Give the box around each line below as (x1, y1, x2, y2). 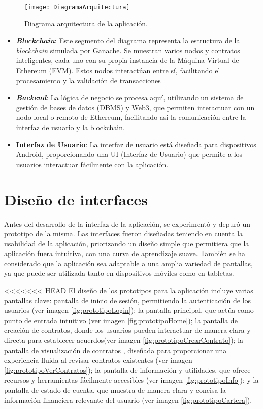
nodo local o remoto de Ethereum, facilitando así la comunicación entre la (16, 112, 246, 122)
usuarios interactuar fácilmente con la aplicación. (16, 159, 169, 169)
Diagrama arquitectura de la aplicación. (24, 18, 148, 28)
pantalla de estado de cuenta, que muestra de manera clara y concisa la (4, 385, 226, 395)
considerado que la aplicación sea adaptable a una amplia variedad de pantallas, (4, 258, 253, 268)
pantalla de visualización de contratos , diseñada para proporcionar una (4, 344, 227, 355)
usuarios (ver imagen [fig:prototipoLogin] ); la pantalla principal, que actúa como (4, 305, 254, 316)
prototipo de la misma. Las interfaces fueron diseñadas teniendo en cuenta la (4, 228, 243, 239)
